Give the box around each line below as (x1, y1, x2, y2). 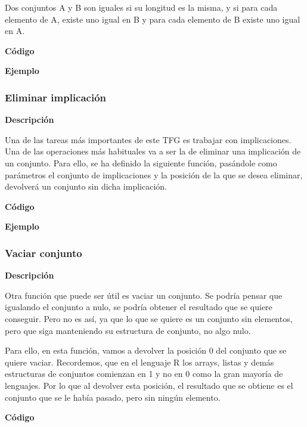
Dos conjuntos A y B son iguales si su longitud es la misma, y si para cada (5, 1, 278, 13)
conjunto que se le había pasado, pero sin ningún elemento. (5, 391, 221, 403)
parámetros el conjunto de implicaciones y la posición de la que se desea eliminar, (5, 168, 303, 181)
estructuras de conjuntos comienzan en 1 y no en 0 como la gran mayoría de (5, 367, 283, 380)
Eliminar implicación (5, 89, 107, 104)
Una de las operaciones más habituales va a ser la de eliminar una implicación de (5, 145, 301, 157)
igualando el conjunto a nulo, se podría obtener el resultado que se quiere (5, 301, 272, 313)
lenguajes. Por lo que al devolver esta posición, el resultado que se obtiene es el (5, 379, 293, 391)
